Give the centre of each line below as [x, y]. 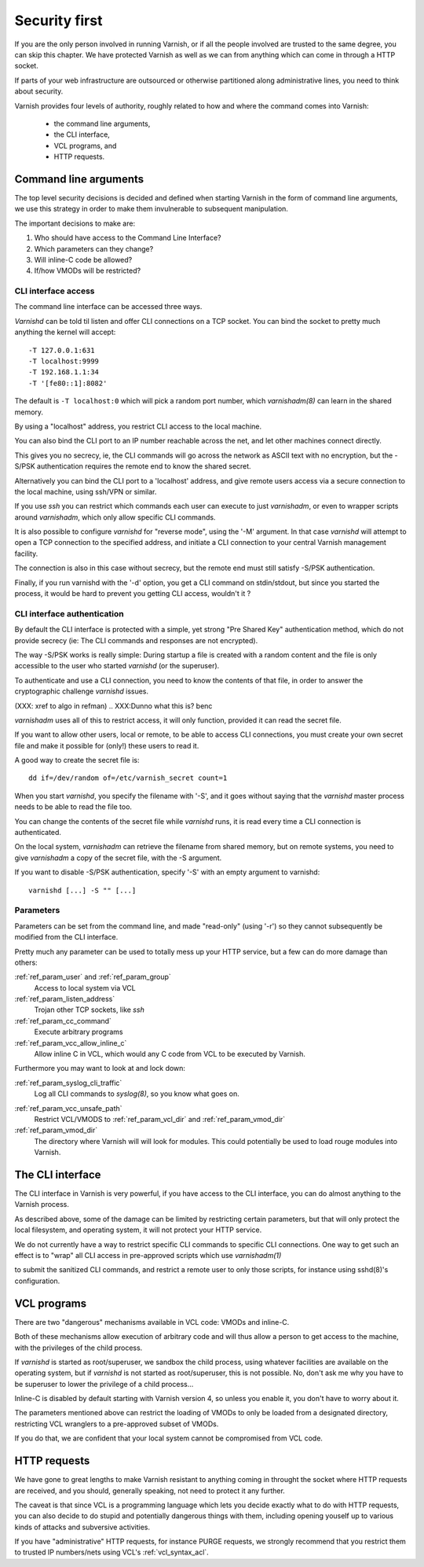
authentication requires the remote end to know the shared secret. [144, 466]
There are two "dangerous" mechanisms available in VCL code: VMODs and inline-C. [152, 1322]
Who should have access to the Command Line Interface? [128, 238]
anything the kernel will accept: [65, 332]
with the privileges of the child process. [79, 1348]
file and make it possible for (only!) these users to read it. [107, 745]
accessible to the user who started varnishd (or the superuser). [117, 666]
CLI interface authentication [69, 613]
